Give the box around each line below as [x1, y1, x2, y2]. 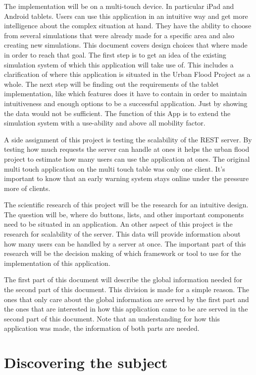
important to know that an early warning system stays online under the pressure [4, 173, 249, 184]
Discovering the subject [4, 352, 168, 373]
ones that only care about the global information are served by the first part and [4, 294, 249, 304]
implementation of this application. [4, 257, 110, 268]
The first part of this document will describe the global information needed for [4, 274, 243, 285]
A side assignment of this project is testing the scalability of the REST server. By [4, 134, 252, 144]
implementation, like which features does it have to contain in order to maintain [4, 88, 247, 99]
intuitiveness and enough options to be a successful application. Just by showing [4, 98, 248, 108]
